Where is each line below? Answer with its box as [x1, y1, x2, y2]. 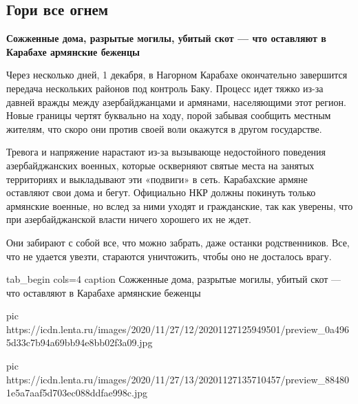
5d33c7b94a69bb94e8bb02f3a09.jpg [6, 335, 153, 350]
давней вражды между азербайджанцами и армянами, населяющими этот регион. [6, 94, 346, 109]
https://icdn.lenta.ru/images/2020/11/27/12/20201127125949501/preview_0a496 [6, 321, 350, 336]
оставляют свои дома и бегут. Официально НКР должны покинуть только [6, 185, 316, 200]
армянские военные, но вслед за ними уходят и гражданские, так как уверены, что [6, 198, 353, 213]
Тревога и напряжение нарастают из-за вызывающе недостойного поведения [6, 145, 326, 159]
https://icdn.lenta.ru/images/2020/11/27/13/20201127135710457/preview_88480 [6, 372, 350, 386]
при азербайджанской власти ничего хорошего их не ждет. [6, 212, 251, 226]
